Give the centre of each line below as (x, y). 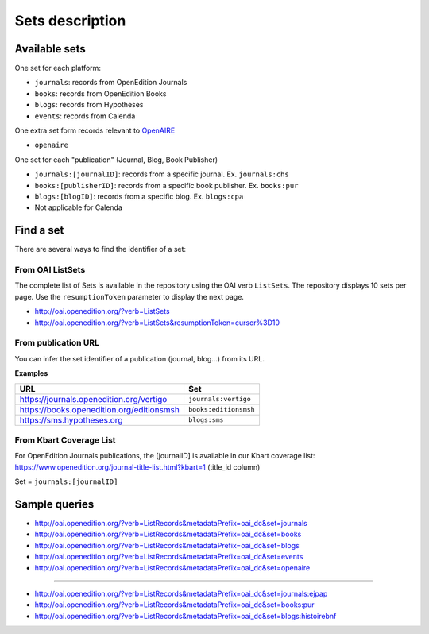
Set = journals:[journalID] (66, 481)
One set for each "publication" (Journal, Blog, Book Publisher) (116, 160)
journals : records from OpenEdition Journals (111, 83)
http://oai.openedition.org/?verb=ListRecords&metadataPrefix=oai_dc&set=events (169, 557)
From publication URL (57, 343)
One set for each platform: (58, 68)
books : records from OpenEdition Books (100, 93)
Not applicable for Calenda (79, 207)
